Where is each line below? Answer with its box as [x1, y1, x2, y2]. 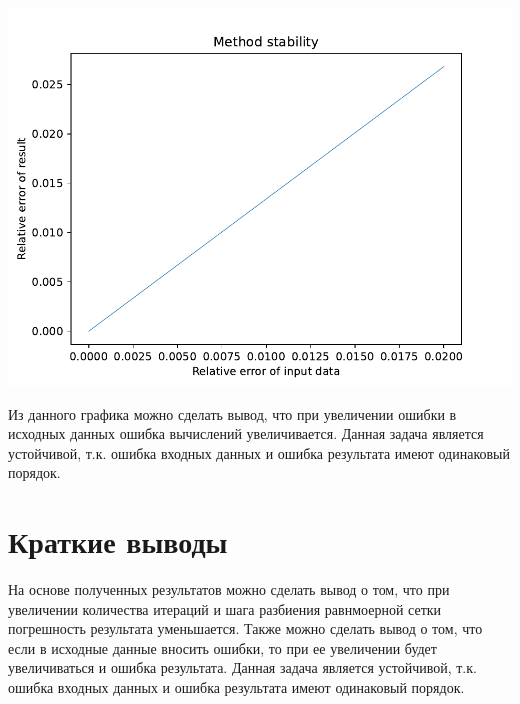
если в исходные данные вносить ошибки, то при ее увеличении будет [8, 637, 437, 658]
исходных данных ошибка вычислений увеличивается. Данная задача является [8, 423, 484, 444]
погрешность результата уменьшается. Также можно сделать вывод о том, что [8, 618, 483, 639]
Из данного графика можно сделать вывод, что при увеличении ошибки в [8, 403, 457, 424]
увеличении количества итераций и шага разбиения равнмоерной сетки [8, 598, 442, 619]
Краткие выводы [8, 521, 228, 562]
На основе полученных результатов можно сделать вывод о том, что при [8, 579, 450, 600]
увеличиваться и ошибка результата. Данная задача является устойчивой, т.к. [8, 657, 477, 678]
